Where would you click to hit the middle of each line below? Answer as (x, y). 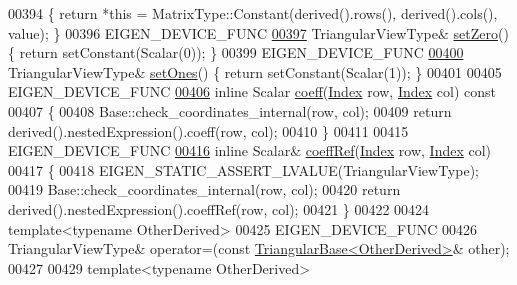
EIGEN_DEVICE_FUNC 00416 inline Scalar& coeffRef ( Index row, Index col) (250, 150)
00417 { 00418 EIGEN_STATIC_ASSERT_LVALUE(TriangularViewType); (243, 169)
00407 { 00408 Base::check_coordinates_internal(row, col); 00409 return (230, 110)
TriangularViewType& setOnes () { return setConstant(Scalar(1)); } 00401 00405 (255, 71)
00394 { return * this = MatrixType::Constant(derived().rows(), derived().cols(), (253, 13)
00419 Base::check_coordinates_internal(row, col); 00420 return (204, 189)
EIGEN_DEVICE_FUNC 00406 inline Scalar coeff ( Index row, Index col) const (252, 91)
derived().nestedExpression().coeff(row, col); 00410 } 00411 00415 (208, 130)
